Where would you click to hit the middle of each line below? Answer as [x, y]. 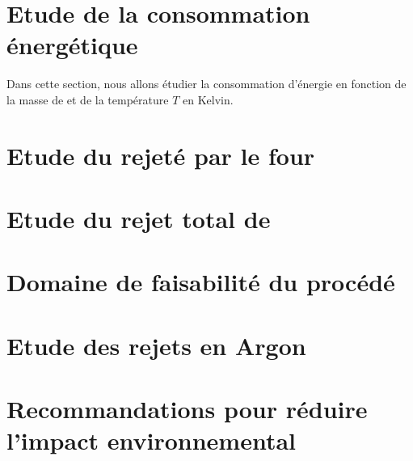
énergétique [72, 45]
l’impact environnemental [151, 440]
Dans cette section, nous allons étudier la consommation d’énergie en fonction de [206, 84]
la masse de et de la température [88, 99]
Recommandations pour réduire [187, 409]
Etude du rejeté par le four [161, 155]
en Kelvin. [208, 99]
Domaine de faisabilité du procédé [201, 282]
